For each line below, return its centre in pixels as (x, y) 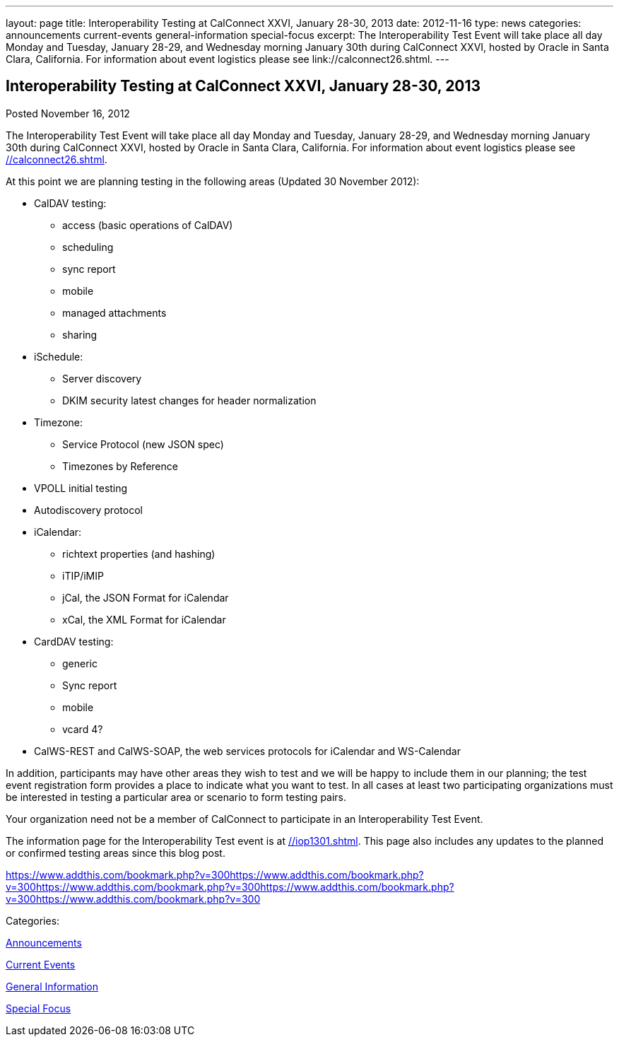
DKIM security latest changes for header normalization (189, 400)
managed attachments (114, 312)
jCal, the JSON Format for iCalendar (146, 597)
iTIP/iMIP (83, 575)
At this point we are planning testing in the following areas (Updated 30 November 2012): (213, 181)
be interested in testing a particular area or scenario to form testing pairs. (176, 797)
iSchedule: (59, 356)
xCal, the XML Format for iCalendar (144, 619)
